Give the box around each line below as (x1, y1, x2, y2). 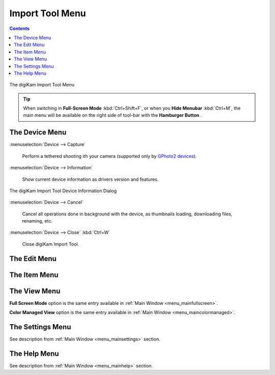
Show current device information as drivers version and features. (22, 176, 159, 182)
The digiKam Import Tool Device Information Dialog (9, 188, 117, 194)
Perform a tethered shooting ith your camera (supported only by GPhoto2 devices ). (22, 153, 197, 159)
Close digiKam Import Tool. (22, 241, 79, 247)
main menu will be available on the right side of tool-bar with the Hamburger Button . (23, 112, 202, 118)
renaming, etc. (22, 218, 53, 224)
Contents (9, 25, 30, 32)
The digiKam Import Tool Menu (9, 82, 75, 88)
